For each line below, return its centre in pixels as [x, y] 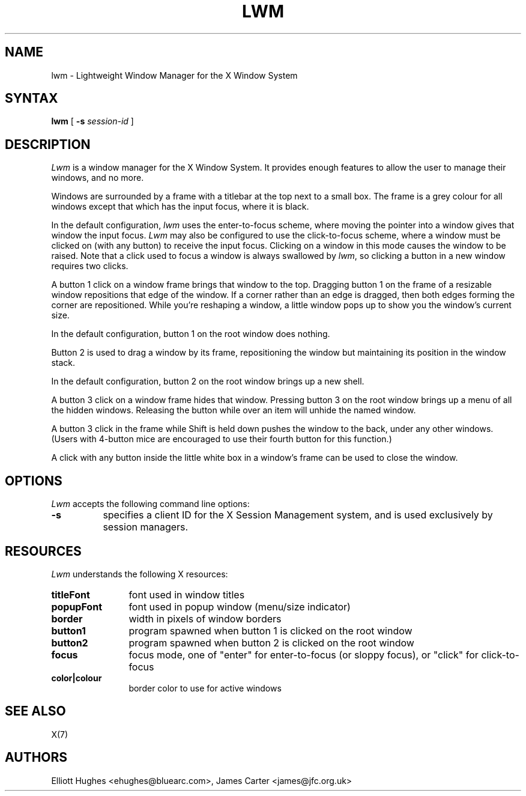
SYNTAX [32, 99]
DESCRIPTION [48, 144]
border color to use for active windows [205, 688]
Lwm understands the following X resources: [140, 574]
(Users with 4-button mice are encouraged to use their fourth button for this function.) [222, 439]
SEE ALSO [35, 711]
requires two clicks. [90, 266]
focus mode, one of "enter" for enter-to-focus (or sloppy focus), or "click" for [304, 655]
